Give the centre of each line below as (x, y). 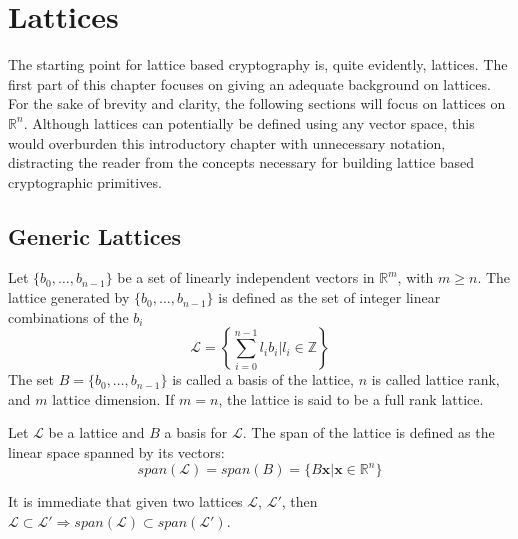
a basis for (196, 432)
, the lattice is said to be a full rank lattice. (351, 398)
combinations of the (68, 316)
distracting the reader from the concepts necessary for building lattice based (241, 162)
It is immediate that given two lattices (125, 501)
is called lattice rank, (435, 379)
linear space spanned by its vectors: (116, 452)
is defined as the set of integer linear (329, 297)
